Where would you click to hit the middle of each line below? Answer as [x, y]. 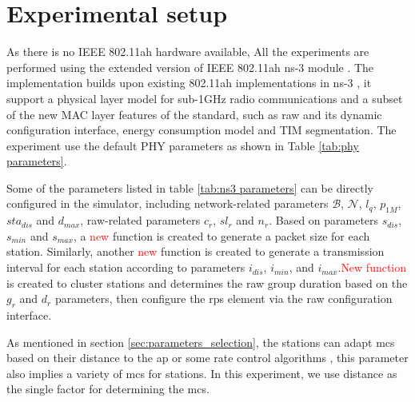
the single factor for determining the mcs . [108, 389]
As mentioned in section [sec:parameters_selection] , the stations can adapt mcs [201, 342]
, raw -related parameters [140, 220]
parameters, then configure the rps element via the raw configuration [223, 299]
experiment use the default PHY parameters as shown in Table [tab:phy [183, 145]
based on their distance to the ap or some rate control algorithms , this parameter [207, 358]
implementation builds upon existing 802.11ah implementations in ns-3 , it [189, 83]
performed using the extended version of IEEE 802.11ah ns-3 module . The [190, 67]
